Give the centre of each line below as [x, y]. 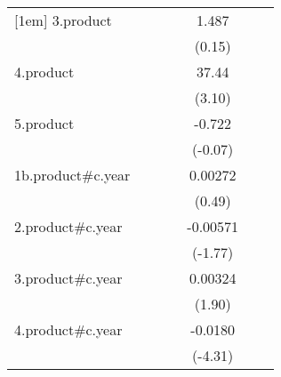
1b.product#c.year [72, 175]
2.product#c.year [68, 226]
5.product [44, 123]
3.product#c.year [68, 278]
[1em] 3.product [63, 20]
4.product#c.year [68, 329]
